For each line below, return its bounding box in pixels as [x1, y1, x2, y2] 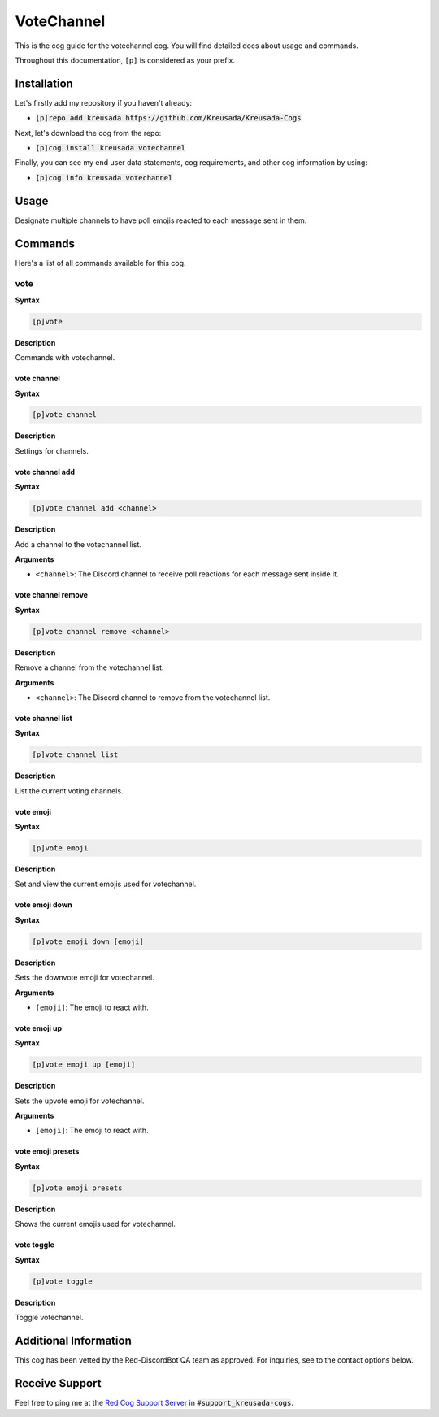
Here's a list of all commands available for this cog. [15, 258, 186, 267]
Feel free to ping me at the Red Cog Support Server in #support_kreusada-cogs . [15, 1397, 294, 1407]
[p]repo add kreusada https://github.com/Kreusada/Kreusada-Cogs [35, 114, 302, 123]
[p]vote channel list [32, 750, 119, 759]
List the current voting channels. [15, 785, 124, 796]
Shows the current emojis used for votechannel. [15, 1219, 176, 1229]
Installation [15, 76, 73, 90]
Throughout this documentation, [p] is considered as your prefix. [15, 55, 236, 65]
